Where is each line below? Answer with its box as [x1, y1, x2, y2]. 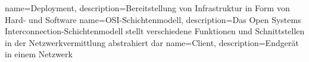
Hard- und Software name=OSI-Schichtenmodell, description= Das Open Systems [5, 13, 301, 25]
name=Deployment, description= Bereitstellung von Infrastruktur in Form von [5, 2, 290, 14]
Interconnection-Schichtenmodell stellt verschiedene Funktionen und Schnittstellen [5, 25, 305, 37]
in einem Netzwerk [5, 48, 73, 60]
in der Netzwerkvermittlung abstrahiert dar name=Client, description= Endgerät [5, 36, 299, 48]
